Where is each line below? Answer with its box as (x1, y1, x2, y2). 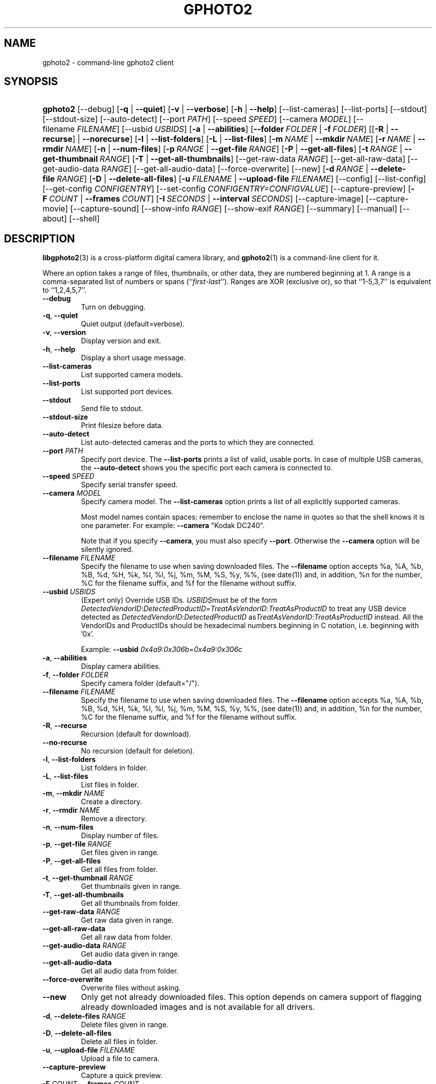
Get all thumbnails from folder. (81, 899, 180, 908)
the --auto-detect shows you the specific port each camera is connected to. (81, 463, 333, 472)
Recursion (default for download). (81, 730, 191, 739)
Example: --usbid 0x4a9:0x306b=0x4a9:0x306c (81, 645, 242, 654)
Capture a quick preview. (81, 1071, 163, 1080)
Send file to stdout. (81, 404, 143, 413)
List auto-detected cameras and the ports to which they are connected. (81, 438, 315, 447)
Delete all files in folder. (81, 1037, 158, 1046)
